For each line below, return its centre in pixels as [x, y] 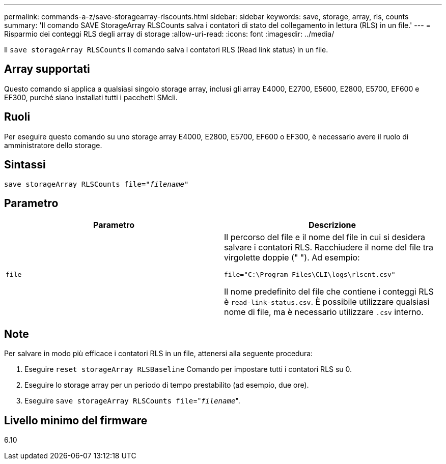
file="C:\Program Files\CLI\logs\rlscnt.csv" [310, 275]
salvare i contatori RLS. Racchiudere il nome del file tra [329, 248]
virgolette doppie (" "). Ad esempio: [292, 258]
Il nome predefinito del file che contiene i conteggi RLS [329, 292]
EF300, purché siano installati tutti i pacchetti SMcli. [91, 97]
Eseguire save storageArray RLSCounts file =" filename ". [132, 401]
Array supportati [47, 69]
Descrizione [332, 225]
